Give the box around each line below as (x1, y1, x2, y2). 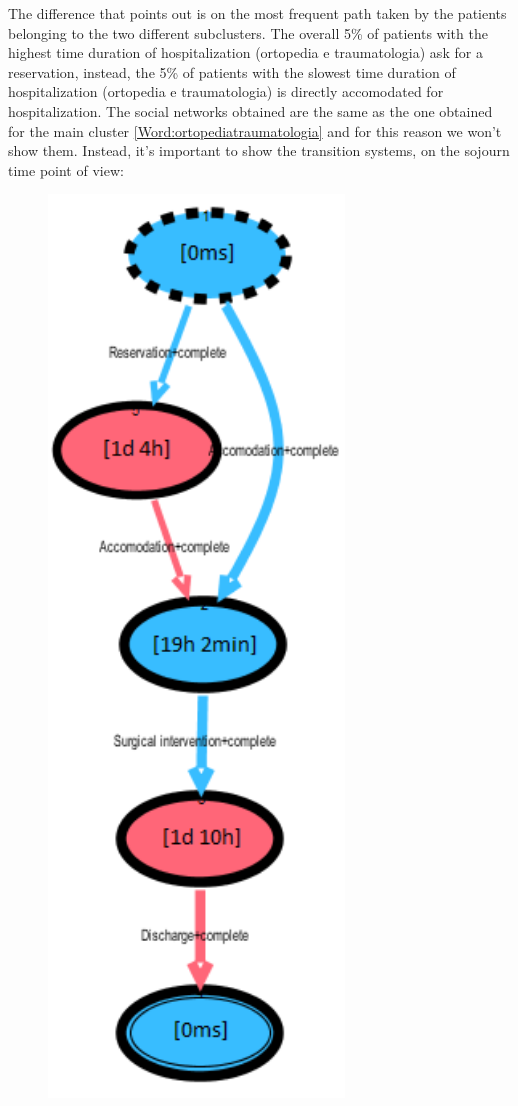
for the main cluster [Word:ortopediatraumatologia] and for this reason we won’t (8, 120, 502, 141)
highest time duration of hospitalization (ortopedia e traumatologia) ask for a (8, 42, 483, 63)
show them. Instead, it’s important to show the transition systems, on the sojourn (8, 140, 510, 161)
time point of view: (8, 159, 124, 180)
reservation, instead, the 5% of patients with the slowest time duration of (8, 61, 456, 82)
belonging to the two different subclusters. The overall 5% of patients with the (8, 22, 488, 43)
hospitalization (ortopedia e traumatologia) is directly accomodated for (8, 81, 444, 102)
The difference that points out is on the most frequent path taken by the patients (8, 3, 507, 23)
